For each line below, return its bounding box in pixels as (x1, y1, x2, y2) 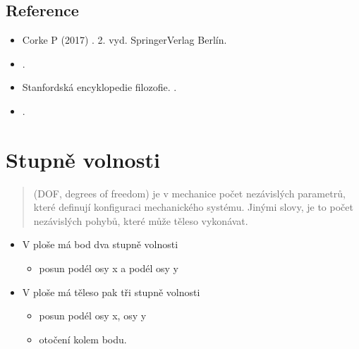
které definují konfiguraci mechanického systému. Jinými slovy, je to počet (33, 200, 353, 214)
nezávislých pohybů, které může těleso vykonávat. (33, 213, 248, 228)
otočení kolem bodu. (39, 331, 127, 346)
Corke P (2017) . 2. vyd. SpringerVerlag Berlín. (22, 32, 227, 47)
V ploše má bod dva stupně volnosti (22, 237, 178, 252)
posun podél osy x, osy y (39, 308, 147, 323)
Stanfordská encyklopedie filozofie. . (22, 80, 177, 94)
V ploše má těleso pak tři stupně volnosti (22, 284, 200, 299)
